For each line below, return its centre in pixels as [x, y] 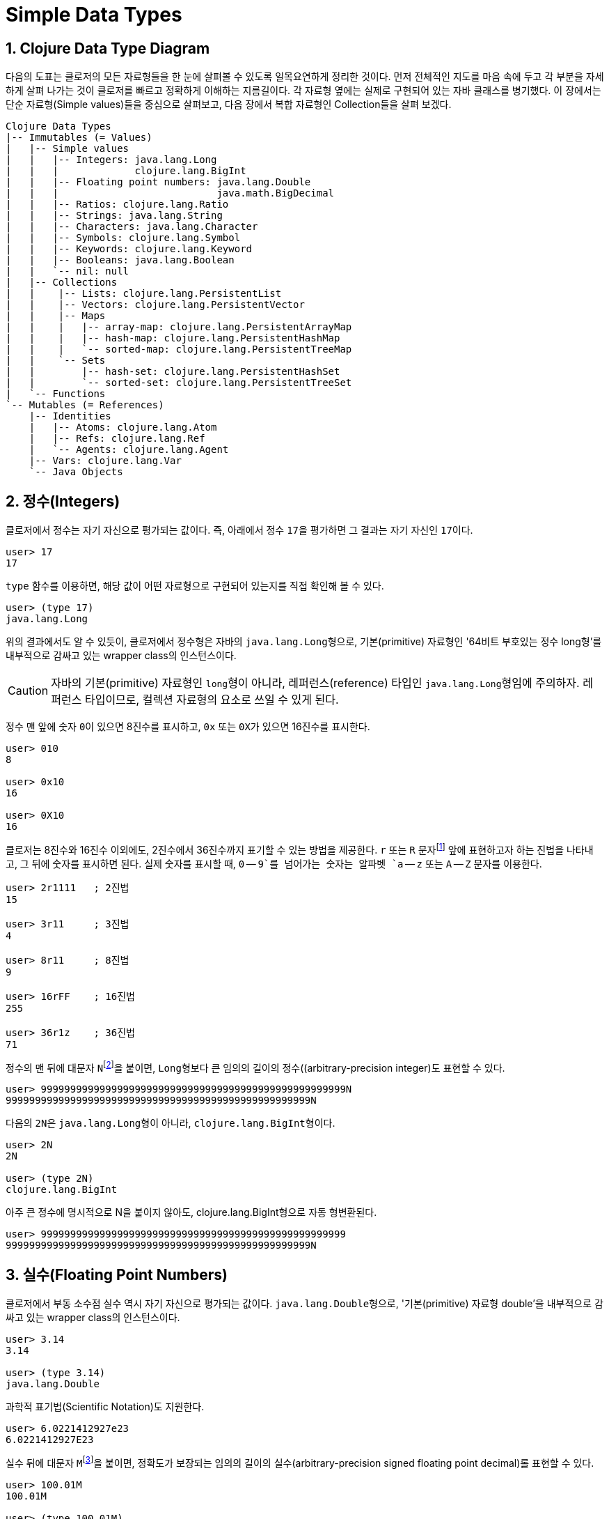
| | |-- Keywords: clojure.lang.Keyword [129, 249]
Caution [28, 691]
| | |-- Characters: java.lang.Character [132, 227]
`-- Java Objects [76, 472]
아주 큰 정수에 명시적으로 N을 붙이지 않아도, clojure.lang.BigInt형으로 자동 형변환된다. [191, 1212]
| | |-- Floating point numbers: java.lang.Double [158, 182]
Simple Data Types [94, 15]
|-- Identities [70, 416]
